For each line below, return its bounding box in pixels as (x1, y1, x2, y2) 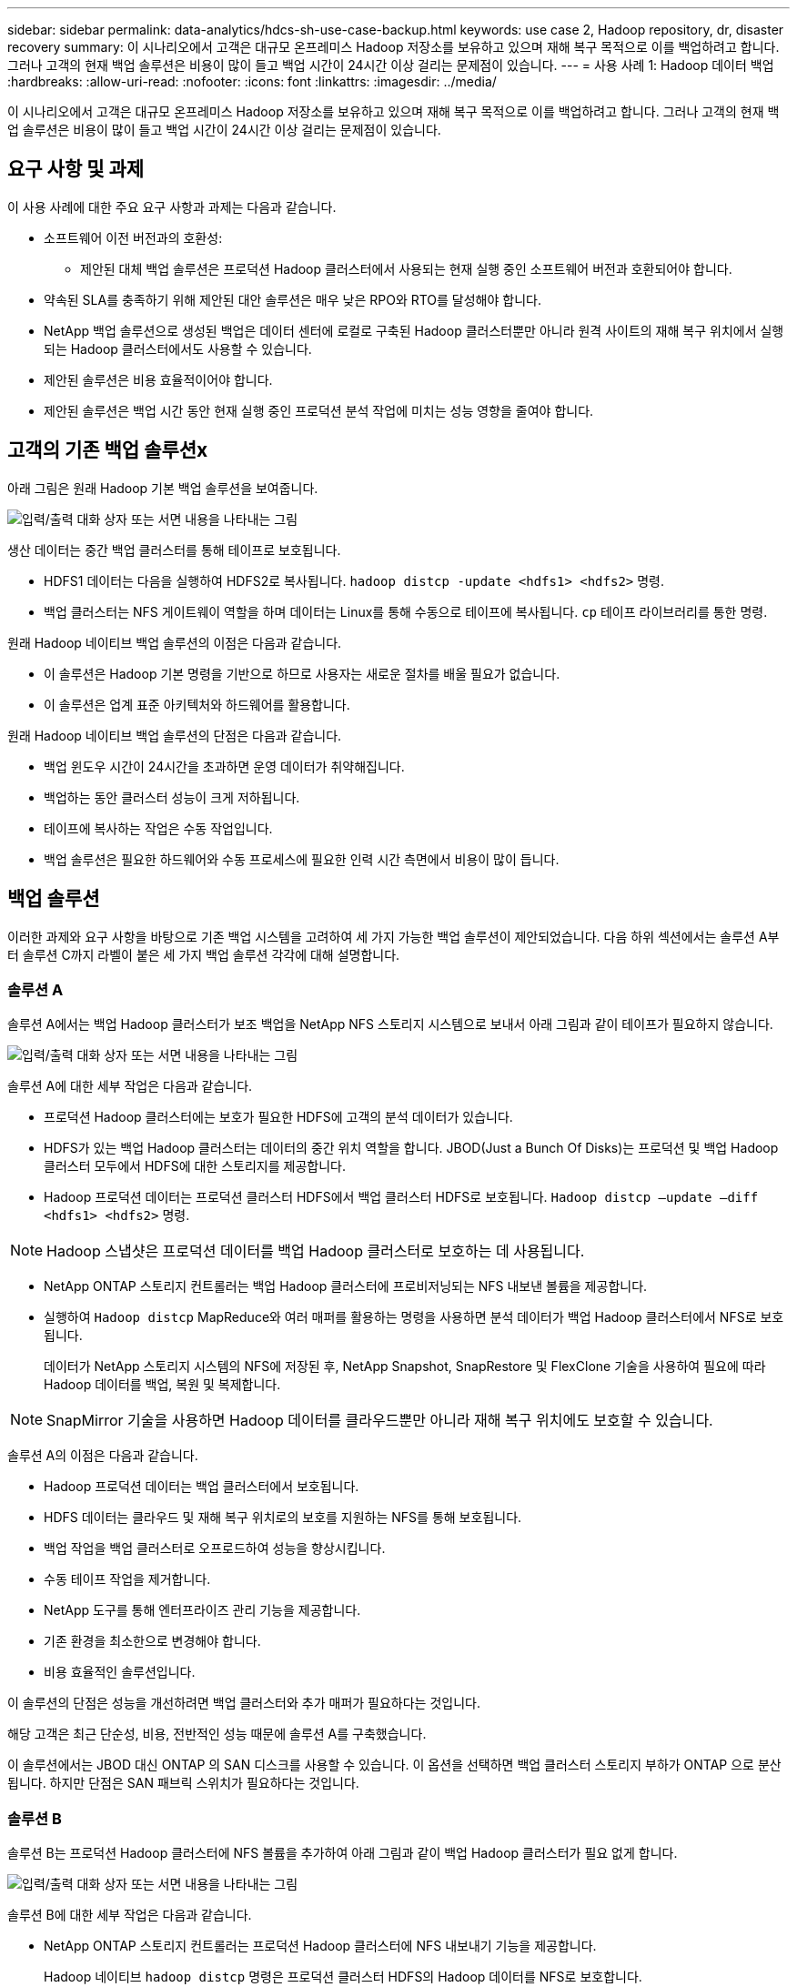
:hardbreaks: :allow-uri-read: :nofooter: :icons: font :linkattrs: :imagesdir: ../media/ (7, 74, 497, 89)
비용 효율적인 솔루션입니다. (44, 1664, 196, 1680)
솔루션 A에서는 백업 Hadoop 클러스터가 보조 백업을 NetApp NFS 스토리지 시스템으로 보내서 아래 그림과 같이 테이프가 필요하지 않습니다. (7, 1016, 773, 1033)
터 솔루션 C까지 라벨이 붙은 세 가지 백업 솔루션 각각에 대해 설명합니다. (7, 946, 400, 963)
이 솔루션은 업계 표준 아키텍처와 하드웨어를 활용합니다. (44, 696, 350, 712)
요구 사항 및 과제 (7, 157, 145, 181)
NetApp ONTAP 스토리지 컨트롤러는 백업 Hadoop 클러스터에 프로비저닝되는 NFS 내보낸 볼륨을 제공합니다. (44, 1278, 648, 1295)
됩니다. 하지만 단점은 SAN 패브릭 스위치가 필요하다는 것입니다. (7, 1775, 359, 1791)
